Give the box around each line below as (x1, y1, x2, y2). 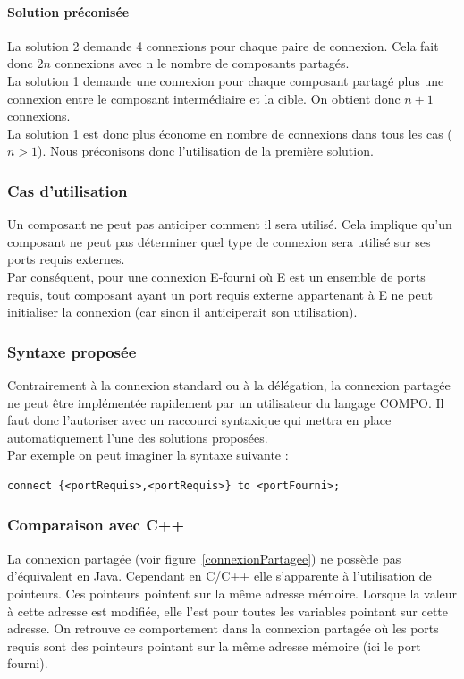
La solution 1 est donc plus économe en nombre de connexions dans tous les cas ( (7, 123, 452, 142)
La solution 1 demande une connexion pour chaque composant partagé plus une (7, 71, 444, 89)
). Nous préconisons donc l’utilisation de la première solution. (38, 141, 374, 160)
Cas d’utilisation (7, 179, 128, 201)
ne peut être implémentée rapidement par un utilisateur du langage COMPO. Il (7, 393, 444, 412)
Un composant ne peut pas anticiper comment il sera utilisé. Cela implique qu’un (7, 215, 452, 233)
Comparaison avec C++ (7, 513, 185, 536)
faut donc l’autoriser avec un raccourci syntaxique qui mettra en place (7, 411, 392, 429)
